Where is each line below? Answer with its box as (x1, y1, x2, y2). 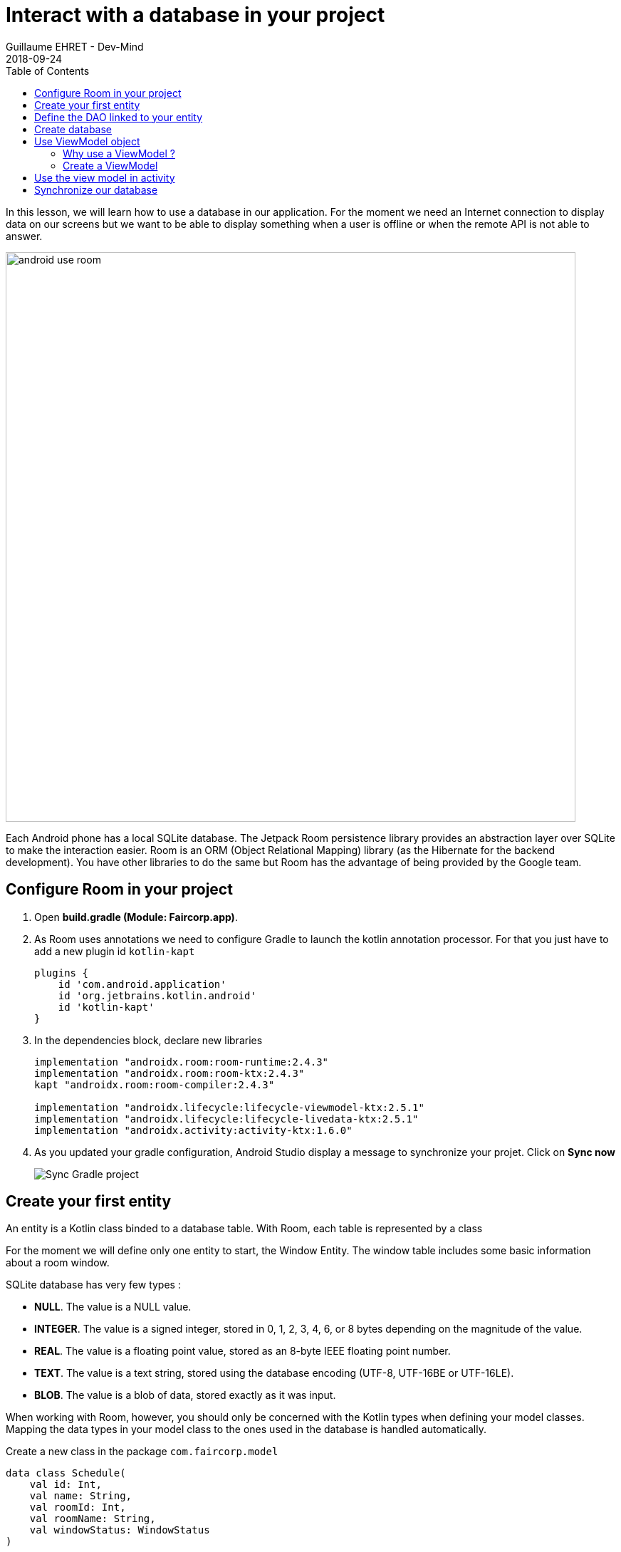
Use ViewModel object (34, 135, 140, 147)
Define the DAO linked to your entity (34, 110, 203, 123)
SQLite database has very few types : (6, 1278, 181, 1291)
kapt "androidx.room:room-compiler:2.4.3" (34, 1078, 275, 1090)
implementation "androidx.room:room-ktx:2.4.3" (34, 1067, 305, 1079)
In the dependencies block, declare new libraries (34, 1033, 263, 1046)
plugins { (34, 967, 88, 979)
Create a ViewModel (63, 159, 158, 172)
